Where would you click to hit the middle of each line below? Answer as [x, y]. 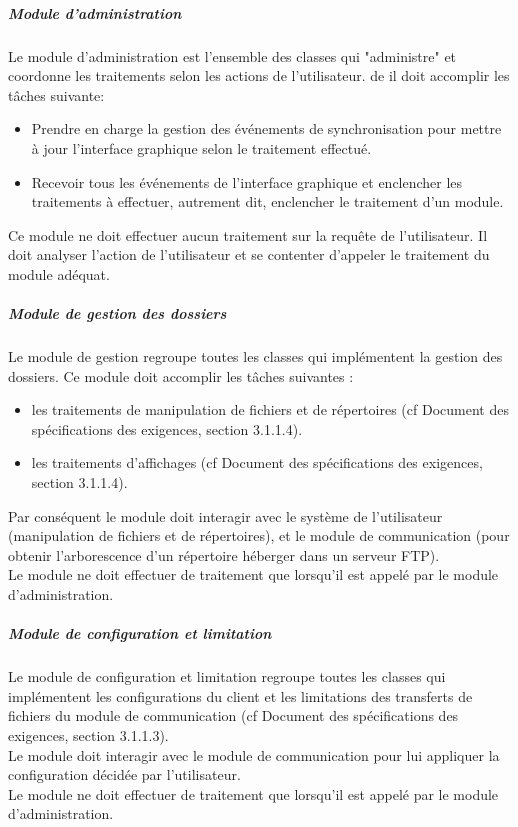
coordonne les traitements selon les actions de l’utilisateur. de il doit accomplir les [259, 75]
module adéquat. [59, 273]
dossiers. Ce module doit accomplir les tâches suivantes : [181, 375]
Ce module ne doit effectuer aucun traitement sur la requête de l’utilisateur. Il [248, 234]
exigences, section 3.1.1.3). [88, 734]
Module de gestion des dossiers [117, 313]
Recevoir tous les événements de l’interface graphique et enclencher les [247, 181]
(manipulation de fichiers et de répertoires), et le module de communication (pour [259, 535]
